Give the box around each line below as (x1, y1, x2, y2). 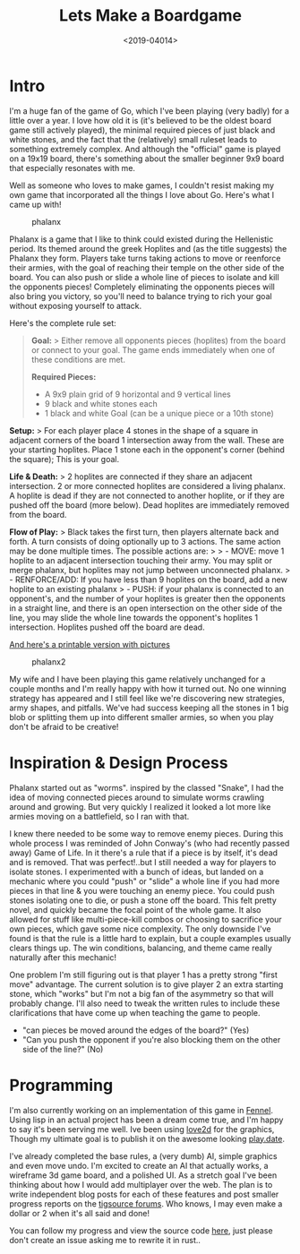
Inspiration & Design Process (9, 752, 228, 773)
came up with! (9, 199, 62, 210)
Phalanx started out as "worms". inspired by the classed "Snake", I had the (9, 782, 284, 793)
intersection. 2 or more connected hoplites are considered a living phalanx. (9, 480, 287, 491)
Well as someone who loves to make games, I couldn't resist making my (9, 180, 275, 191)
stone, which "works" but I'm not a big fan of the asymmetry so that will (9, 988, 274, 999)
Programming (9, 1075, 114, 1095)
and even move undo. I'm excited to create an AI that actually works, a (9, 1160, 269, 1171)
